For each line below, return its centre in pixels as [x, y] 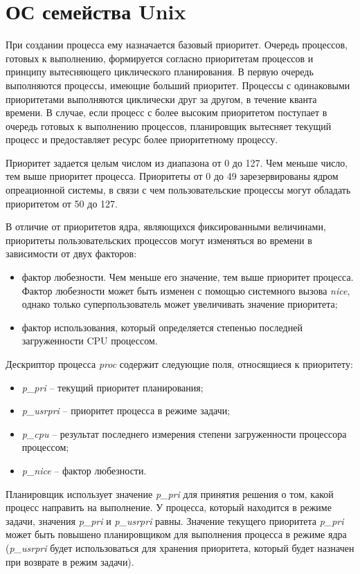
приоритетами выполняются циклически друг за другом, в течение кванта [161, 99]
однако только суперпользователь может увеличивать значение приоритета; [180, 304]
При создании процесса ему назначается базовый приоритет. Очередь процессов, [177, 45]
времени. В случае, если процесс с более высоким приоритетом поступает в [166, 112]
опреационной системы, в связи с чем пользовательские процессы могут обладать [178, 190]
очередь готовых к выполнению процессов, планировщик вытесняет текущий [169, 126]
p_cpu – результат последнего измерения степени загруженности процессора [184, 433]
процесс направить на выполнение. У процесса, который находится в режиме [169, 507]
